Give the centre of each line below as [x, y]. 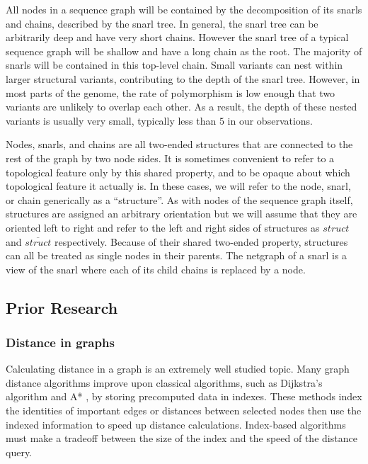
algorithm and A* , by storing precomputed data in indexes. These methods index [184, 396]
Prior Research [62, 307]
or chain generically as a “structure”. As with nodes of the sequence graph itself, [179, 199]
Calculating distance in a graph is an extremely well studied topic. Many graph [178, 369]
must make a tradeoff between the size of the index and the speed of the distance [182, 438]
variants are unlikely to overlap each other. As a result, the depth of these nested [182, 107]
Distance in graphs [60, 342]
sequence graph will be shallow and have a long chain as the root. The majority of [184, 51]
